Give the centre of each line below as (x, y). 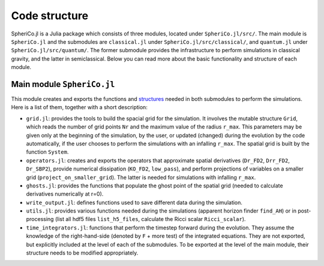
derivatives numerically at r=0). (65, 194)
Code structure (50, 16)
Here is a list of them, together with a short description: (79, 107)
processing (40, 219)
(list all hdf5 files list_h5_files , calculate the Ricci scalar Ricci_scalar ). (150, 219)
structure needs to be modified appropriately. (82, 253)
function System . (47, 152)
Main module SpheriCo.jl (63, 84)
